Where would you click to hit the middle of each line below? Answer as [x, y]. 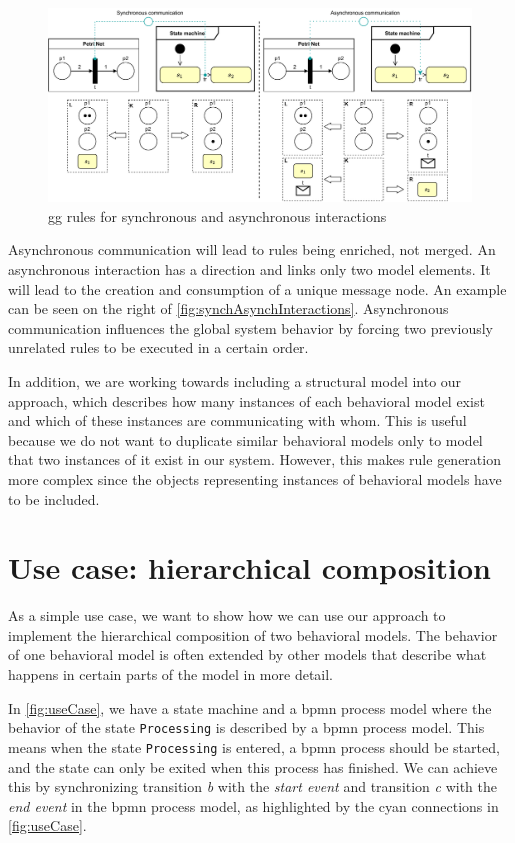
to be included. [54, 498]
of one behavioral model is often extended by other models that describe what [247, 654]
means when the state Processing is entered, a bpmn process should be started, [254, 746]
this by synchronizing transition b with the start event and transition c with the [253, 786]
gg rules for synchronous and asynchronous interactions [217, 215]
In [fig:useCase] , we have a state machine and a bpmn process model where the [250, 707]
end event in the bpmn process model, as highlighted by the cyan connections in [253, 805]
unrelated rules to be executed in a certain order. [158, 347]
